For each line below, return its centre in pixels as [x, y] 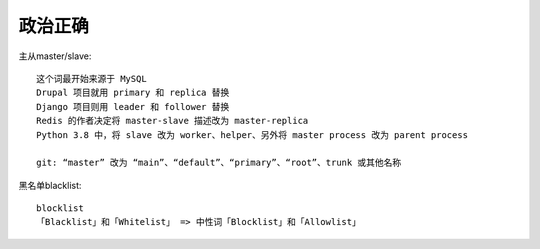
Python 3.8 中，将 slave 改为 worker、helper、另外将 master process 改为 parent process [252, 134]
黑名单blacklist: [50, 185]
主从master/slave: [55, 56]
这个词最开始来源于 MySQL [91, 78]
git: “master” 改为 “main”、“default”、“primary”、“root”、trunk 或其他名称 [219, 163]
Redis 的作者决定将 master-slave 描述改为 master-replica [172, 121]
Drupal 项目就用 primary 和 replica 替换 [133, 93]
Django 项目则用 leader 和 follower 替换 [133, 106]
